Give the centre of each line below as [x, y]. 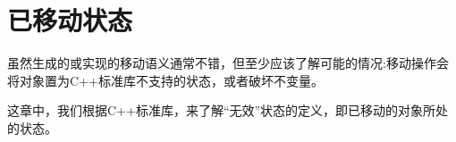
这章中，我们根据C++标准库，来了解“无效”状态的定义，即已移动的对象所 [222, 110]
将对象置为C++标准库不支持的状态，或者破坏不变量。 [165, 80]
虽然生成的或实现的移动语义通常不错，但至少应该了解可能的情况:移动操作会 [228, 63]
